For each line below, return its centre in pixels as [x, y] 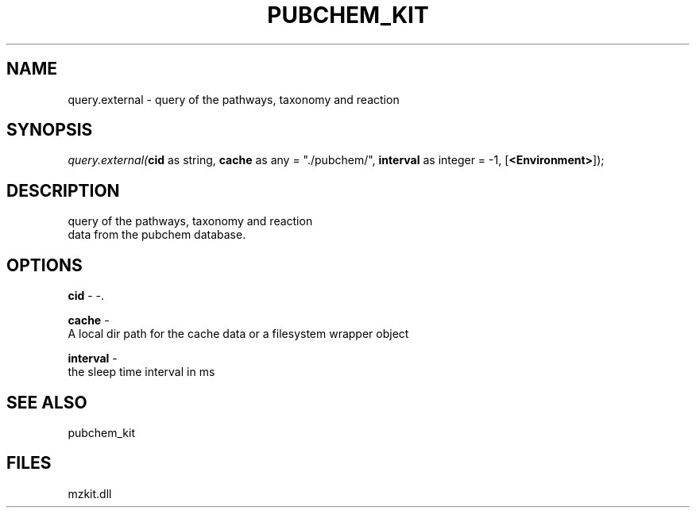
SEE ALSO [47, 402]
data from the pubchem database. [157, 235]
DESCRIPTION [63, 190]
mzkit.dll [90, 493]
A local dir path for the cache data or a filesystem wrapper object [238, 334]
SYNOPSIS [50, 130]
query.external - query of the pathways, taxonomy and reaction [234, 99]
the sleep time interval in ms [141, 372]
